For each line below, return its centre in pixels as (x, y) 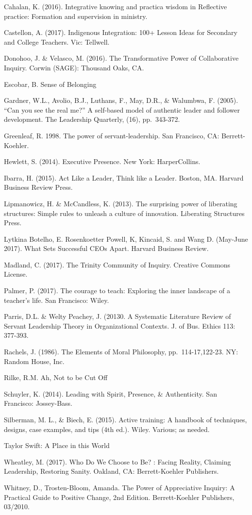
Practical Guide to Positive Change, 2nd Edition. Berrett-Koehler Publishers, (119, 497)
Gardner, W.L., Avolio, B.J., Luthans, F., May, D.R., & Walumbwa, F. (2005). (121, 100)
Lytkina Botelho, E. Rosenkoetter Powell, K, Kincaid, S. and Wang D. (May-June (126, 239)
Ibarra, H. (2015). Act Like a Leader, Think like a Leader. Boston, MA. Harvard (124, 177)
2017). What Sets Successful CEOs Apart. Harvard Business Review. (106, 248)
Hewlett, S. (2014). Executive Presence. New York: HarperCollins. (102, 161)
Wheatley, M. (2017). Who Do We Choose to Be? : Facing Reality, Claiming (118, 461)
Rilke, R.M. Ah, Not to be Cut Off (56, 377)
